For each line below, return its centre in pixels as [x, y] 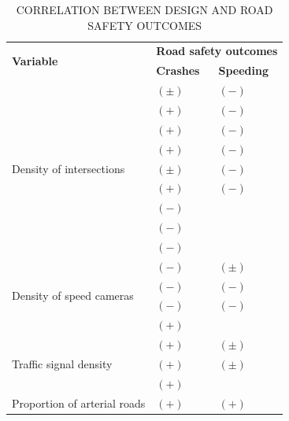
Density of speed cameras [73, 295]
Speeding [244, 70]
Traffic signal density [62, 363]
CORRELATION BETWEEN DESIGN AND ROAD [144, 9]
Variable [35, 60]
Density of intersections [69, 168]
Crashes [178, 70]
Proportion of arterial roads [79, 403]
